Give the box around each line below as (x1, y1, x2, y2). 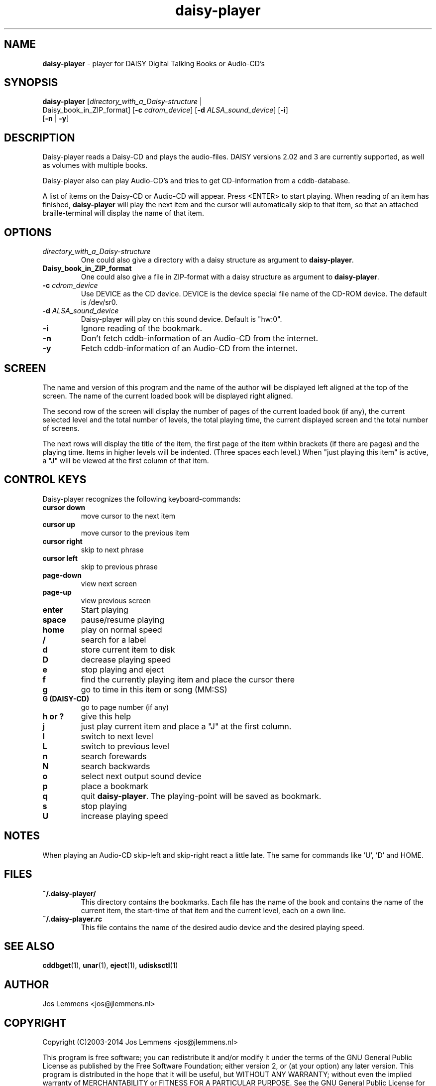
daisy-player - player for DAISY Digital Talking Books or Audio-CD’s (42, 59, 265, 68)
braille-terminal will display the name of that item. (42, 209, 204, 218)
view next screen (81, 579, 137, 588)
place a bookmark (81, 781, 148, 791)
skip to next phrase (81, 545, 144, 554)
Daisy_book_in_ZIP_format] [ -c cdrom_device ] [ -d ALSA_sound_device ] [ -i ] (42, 106, 288, 115)
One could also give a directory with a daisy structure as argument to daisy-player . (81, 256, 354, 265)
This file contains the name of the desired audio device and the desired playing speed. (81, 923, 364, 932)
